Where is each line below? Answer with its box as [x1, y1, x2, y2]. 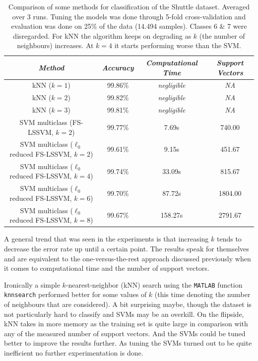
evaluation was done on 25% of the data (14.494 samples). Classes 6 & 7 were [11, 21, 247, 31]
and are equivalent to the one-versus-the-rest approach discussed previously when [4, 253, 251, 263]
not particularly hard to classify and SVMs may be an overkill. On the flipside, [4, 308, 244, 319]
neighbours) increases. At [17, 40, 94, 51]
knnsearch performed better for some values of [4, 289, 147, 300]
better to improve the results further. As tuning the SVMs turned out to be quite [4, 338, 252, 348]
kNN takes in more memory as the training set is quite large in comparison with [4, 318, 248, 329]
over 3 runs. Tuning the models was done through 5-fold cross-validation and [12, 11, 246, 21]
